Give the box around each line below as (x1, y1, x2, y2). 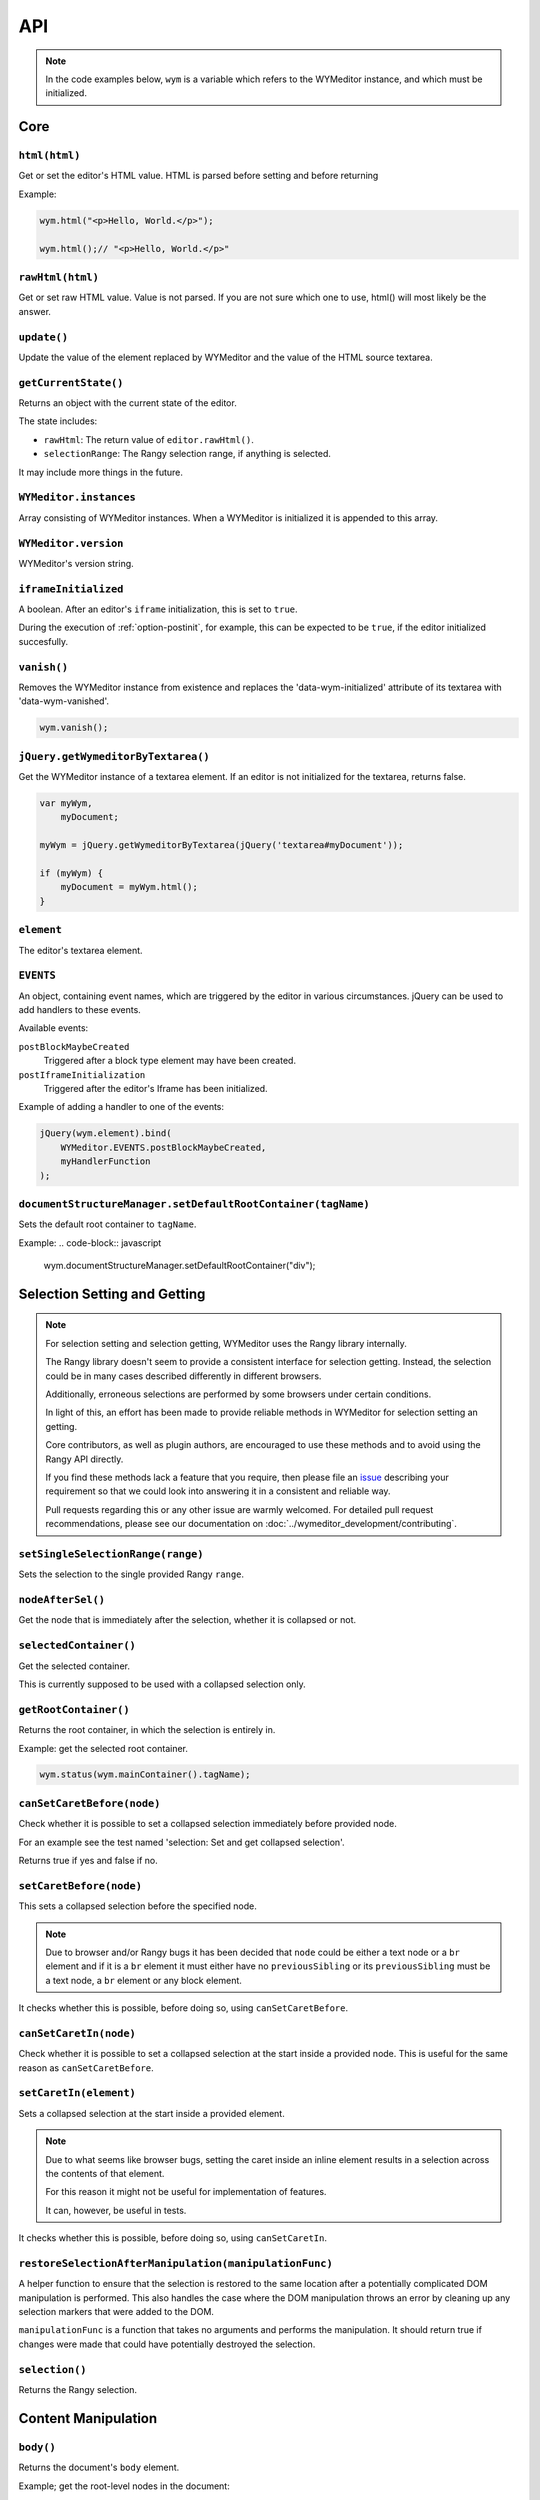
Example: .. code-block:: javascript (18, 1236, 162, 1249)
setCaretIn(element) (18, 2086, 137, 2100)
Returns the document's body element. (18, 2461, 180, 2474)
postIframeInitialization (18, 1069, 146, 1080)
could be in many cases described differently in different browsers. (45, 1370, 322, 1382)
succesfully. (18, 635, 69, 647)
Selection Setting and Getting (18, 1285, 206, 1302)
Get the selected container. (18, 1660, 130, 1672)
